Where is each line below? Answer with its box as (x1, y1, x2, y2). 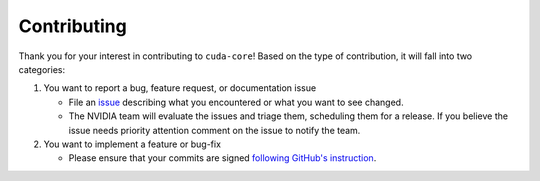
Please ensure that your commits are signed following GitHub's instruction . (68, 152, 377, 164)
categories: (18, 63, 65, 75)
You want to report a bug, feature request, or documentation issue (43, 82, 317, 94)
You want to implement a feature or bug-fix (43, 138, 222, 150)
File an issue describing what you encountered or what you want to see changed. (68, 96, 404, 108)
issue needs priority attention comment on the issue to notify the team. (68, 124, 361, 136)
